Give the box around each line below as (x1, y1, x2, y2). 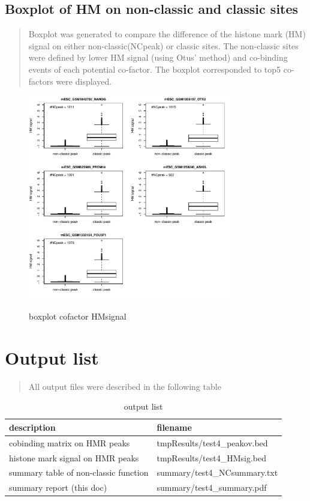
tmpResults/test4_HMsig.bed (156, 451, 266, 464)
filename (156, 421, 192, 433)
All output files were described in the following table (28, 380, 221, 392)
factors (28, 74, 53, 87)
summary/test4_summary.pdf (156, 481, 267, 494)
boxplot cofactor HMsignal (29, 309, 127, 322)
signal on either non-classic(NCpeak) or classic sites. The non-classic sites (28, 39, 299, 52)
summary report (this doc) (9, 481, 107, 494)
